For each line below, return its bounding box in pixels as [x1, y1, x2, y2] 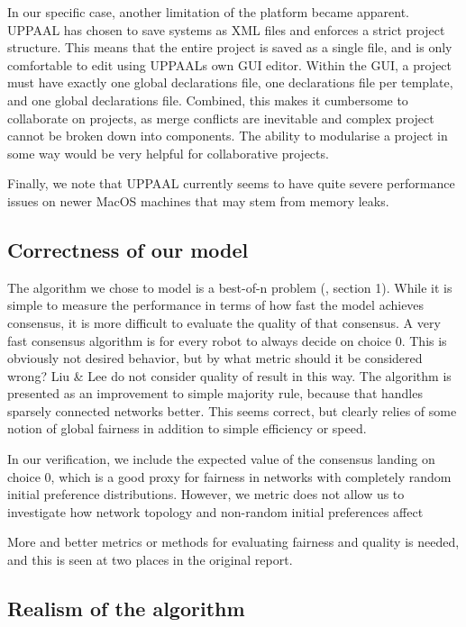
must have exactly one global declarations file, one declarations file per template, [7, 73, 453, 92]
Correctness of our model [7, 235, 249, 263]
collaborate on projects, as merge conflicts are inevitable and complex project [7, 108, 434, 127]
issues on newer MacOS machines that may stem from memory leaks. [7, 191, 389, 210]
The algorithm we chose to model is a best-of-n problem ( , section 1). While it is [7, 277, 452, 296]
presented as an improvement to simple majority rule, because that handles [7, 384, 423, 403]
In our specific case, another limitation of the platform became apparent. [7, 3, 409, 21]
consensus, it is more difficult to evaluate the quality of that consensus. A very [7, 313, 441, 332]
